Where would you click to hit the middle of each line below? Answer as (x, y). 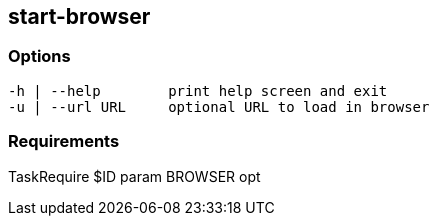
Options (39, 56)
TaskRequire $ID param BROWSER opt (134, 176)
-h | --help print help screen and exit (198, 90)
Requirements (64, 141)
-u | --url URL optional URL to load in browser (219, 106)
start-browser (79, 16)
